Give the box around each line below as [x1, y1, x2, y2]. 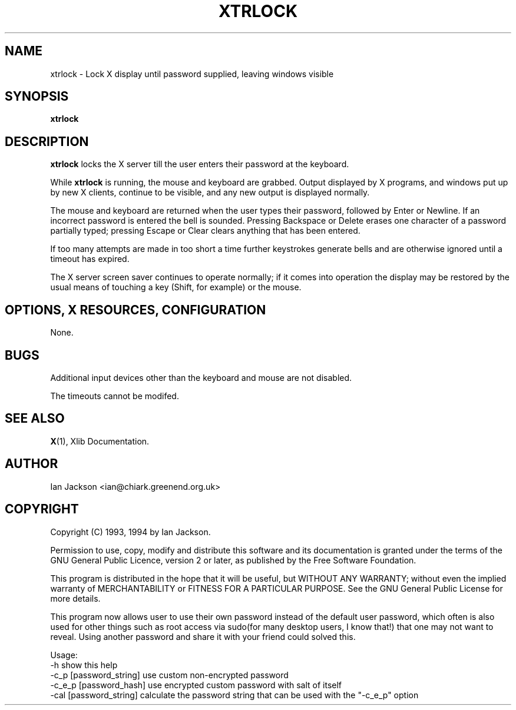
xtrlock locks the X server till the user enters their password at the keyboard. [50, 159, 349, 170]
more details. [50, 593, 101, 603]
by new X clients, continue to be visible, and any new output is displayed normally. [50, 187, 370, 198]
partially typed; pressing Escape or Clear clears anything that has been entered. [50, 225, 360, 236]
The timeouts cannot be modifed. [50, 390, 179, 401]
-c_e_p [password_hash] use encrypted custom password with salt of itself [50, 679, 342, 690]
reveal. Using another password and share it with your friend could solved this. [50, 631, 356, 642]
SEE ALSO [5, 411, 65, 426]
